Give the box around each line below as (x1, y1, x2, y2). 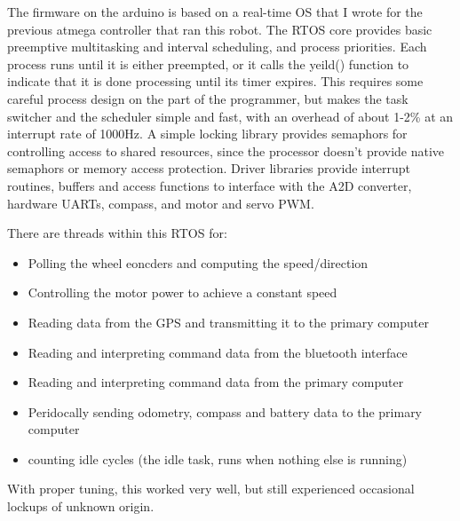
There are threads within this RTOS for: (7, 224, 227, 242)
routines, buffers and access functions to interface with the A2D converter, (7, 176, 412, 194)
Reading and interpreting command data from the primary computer (28, 373, 404, 391)
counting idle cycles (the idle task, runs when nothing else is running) (28, 449, 408, 468)
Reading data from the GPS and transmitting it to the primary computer (28, 312, 429, 331)
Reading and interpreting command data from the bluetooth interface (28, 343, 408, 361)
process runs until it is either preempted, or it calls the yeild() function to (7, 54, 409, 73)
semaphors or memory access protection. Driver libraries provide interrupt (7, 159, 411, 178)
